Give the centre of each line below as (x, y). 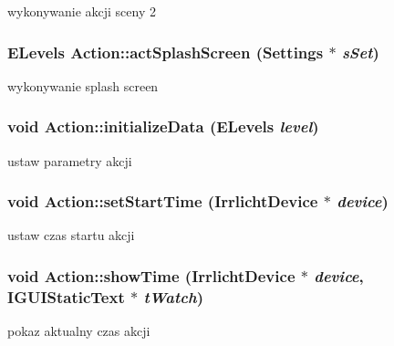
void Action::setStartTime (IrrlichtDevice (163, 201)
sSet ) (360, 52)
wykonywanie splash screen (83, 85)
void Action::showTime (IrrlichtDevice (151, 275)
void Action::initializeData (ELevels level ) (163, 126)
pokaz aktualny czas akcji (79, 331)
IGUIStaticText (66, 296)
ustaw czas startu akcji (71, 235)
